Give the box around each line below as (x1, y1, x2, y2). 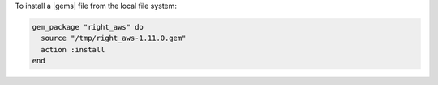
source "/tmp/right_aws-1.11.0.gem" (41, 34, 187, 43)
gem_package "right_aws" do (32, 22, 144, 31)
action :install (41, 45, 105, 54)
